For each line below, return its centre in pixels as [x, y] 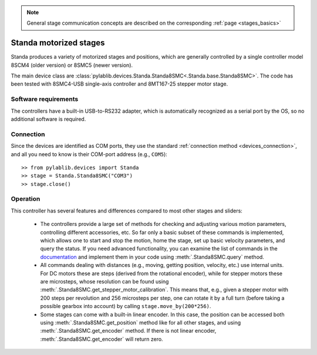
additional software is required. [48, 119]
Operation [26, 199]
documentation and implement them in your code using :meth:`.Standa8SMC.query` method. [152, 257]
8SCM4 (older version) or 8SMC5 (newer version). [72, 65]
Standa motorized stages [58, 43]
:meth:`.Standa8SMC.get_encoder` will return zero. [102, 339]
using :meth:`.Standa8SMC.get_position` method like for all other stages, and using [141, 322]
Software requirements [45, 99]
